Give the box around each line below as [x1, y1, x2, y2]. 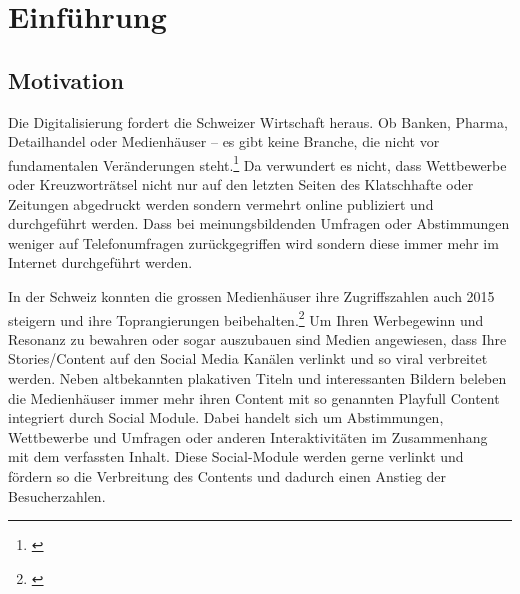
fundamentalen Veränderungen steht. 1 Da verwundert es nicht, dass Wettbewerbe [8, 151, 507, 175]
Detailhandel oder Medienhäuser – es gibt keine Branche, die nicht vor [8, 131, 440, 152]
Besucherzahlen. [8, 485, 106, 506]
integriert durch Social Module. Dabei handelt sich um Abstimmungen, [8, 407, 444, 428]
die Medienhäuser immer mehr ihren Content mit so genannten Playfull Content [8, 387, 500, 408]
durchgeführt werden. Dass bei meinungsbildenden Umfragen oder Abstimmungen [8, 213, 510, 234]
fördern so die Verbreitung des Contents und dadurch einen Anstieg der [8, 465, 447, 486]
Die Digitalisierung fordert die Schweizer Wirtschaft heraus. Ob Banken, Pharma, [8, 111, 508, 132]
